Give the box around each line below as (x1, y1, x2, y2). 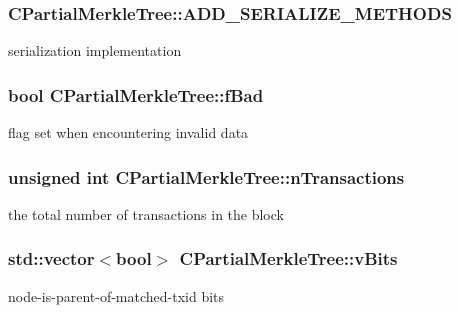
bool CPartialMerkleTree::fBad (8, 82, 264, 107)
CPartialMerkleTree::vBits (179, 246, 398, 271)
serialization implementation (8, 40, 182, 61)
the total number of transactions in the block (8, 203, 284, 224)
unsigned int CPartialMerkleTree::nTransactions (8, 164, 405, 189)
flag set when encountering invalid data (8, 122, 249, 143)
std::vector (8, 246, 95, 271)
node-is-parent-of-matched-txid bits (8, 285, 225, 306)
